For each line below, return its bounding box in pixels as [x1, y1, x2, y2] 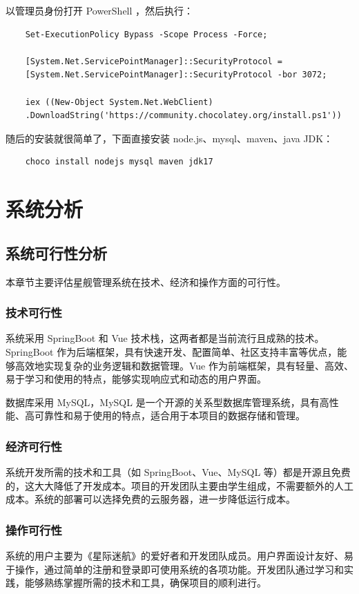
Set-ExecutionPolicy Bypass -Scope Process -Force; [25, 29, 268, 39]
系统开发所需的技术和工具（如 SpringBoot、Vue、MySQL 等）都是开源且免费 [6, 465, 351, 479]
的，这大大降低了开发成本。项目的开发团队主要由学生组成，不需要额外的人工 [6, 478, 353, 492]
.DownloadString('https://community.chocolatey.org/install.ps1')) [25, 111, 342, 121]
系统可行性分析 [6, 242, 107, 263]
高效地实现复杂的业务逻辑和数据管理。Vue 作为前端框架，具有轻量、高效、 [14, 358, 353, 372]
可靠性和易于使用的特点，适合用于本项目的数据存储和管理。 [34, 408, 305, 423]
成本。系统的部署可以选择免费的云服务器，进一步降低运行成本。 [6, 492, 295, 506]
